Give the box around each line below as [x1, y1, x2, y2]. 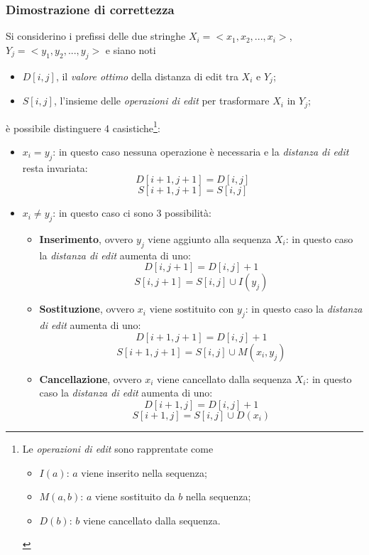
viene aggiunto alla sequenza [148, 231, 272, 246]
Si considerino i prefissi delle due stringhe [6, 28, 186, 43]
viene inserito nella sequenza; [81, 465, 207, 480]
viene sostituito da [94, 489, 175, 504]
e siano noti [105, 42, 156, 57]
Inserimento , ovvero [39, 231, 133, 246]
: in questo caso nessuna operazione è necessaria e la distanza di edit [53, 144, 349, 158]
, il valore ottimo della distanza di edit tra [55, 68, 238, 83]
